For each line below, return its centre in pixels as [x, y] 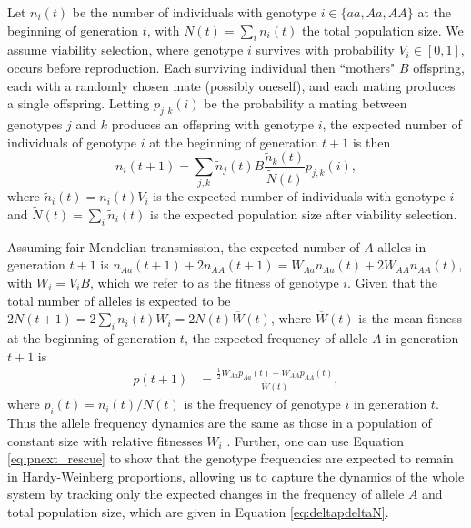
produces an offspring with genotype [212, 123]
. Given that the [392, 282]
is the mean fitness [411, 318]
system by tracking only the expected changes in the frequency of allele [206, 494]
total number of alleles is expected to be [119, 300]
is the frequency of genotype [262, 404]
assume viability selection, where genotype [125, 50]
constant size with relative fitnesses [105, 440]
